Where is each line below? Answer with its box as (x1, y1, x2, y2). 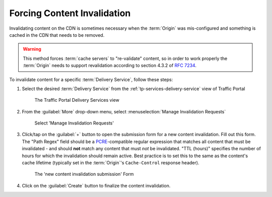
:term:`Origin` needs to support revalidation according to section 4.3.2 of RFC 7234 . (23, 62, 196, 69)
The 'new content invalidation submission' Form (34, 171, 134, 177)
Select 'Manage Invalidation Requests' (34, 120, 114, 126)
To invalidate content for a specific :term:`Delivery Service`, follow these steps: (9, 76, 173, 83)
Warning (23, 46, 41, 52)
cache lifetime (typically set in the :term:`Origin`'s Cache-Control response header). (22, 160, 199, 166)
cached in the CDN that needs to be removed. (9, 32, 105, 38)
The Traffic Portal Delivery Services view (34, 97, 119, 103)
